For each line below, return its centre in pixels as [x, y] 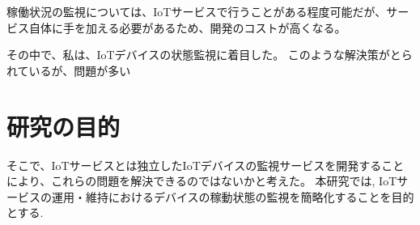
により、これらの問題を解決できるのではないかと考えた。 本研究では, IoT [202, 181]
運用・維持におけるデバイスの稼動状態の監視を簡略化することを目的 [233, 196]
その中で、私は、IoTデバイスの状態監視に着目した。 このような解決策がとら [210, 55]
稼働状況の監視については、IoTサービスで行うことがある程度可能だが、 [197, 11]
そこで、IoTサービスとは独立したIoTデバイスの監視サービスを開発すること [206, 165]
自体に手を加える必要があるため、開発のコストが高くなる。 [187, 27]
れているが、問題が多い [69, 70]
